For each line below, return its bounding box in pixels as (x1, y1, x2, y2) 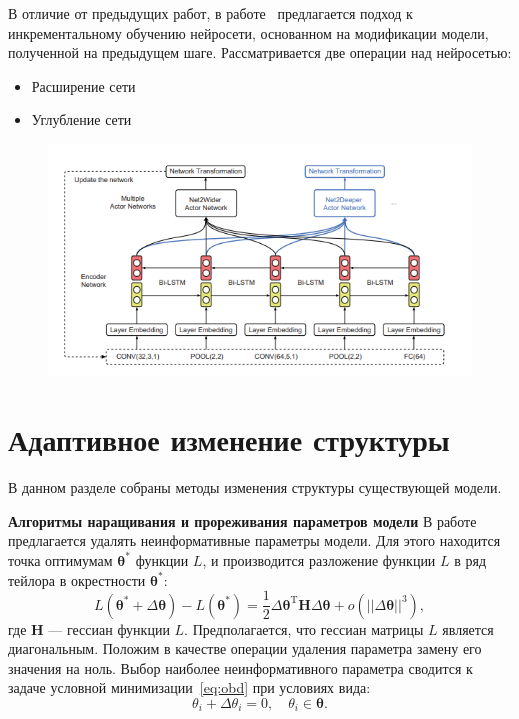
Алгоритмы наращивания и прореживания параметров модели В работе (8, 510, 477, 531)
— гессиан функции (48, 618, 170, 639)
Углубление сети (31, 109, 132, 130)
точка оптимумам (8, 549, 113, 570)
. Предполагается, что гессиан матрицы (184, 618, 424, 639)
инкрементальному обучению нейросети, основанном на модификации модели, (8, 22, 489, 43)
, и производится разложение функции (202, 549, 436, 570)
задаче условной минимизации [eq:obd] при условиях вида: (8, 677, 371, 698)
